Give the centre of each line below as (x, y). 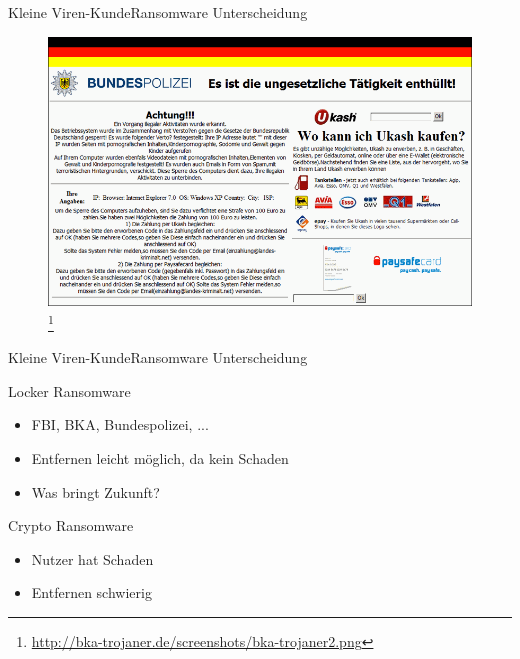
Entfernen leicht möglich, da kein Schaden (160, 457)
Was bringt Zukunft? (95, 491)
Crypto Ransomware (71, 525)
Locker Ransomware (69, 390)
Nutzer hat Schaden (92, 558)
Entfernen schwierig (91, 592)
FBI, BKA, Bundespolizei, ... (120, 424)
